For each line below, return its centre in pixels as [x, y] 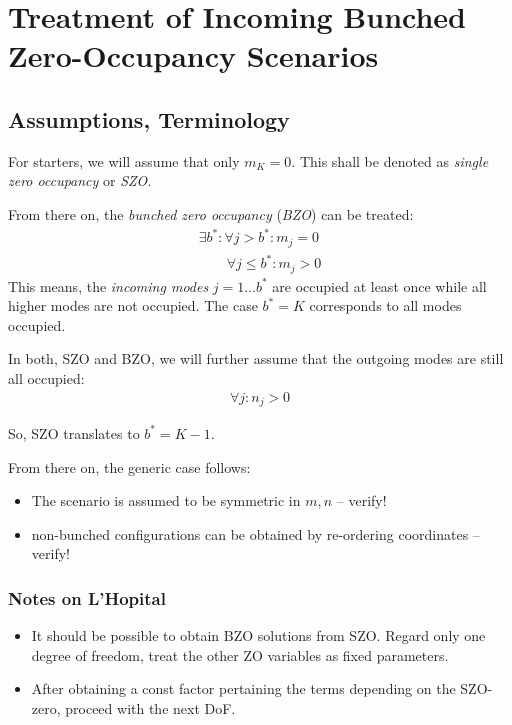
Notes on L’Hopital [87, 597]
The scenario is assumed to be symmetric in [166, 500]
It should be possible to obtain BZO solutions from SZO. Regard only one [258, 635]
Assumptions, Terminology [149, 118]
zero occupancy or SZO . [80, 180]
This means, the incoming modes [108, 285]
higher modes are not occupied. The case [133, 305]
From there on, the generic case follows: [129, 466]
